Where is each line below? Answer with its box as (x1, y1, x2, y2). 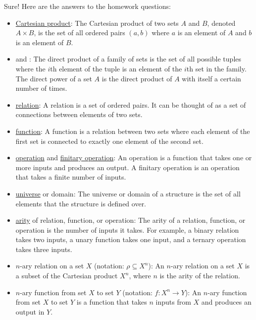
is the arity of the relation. (159, 270, 240, 281)
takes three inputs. (15, 244, 72, 254)
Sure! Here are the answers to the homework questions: (4, 1, 171, 11)
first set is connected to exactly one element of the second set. (15, 135, 204, 146)
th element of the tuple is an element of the (50, 63, 182, 73)
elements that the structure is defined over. (15, 198, 147, 208)
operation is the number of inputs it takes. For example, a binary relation (15, 224, 239, 235)
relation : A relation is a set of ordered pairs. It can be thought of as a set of (15, 99, 246, 110)
